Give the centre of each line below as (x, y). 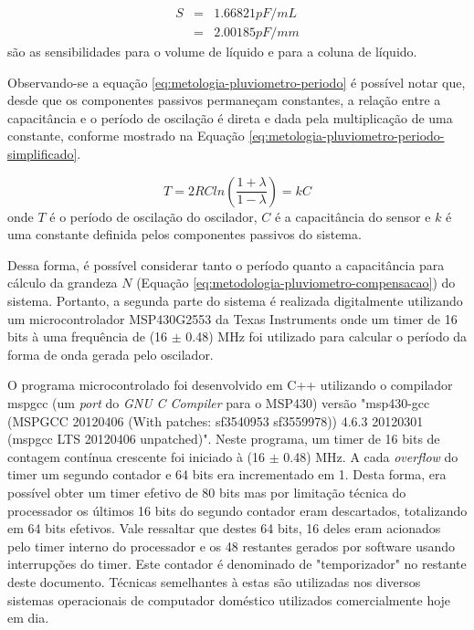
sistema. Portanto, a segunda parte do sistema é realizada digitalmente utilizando (235, 300)
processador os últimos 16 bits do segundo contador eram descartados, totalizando (237, 510)
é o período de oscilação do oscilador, (153, 216)
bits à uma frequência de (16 (88, 336)
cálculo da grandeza (63, 283)
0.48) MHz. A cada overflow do (371, 456)
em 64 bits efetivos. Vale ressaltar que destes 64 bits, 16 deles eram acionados (224, 528)
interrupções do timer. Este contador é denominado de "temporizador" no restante (237, 564)
